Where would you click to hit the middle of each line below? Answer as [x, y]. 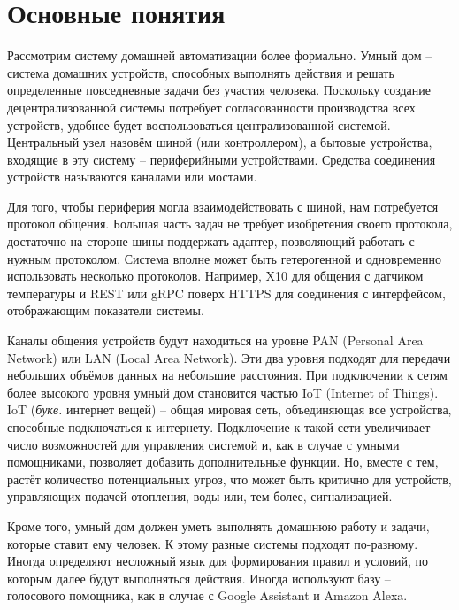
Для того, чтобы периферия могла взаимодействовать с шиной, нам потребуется [223, 206]
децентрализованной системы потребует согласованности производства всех [211, 107]
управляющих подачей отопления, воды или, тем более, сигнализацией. [200, 496]
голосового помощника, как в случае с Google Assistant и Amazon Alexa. [207, 595]
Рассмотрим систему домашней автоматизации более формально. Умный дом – [220, 55]
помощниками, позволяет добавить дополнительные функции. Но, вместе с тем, [223, 462]
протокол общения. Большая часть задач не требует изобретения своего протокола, [230, 224]
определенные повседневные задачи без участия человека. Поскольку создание [219, 90]
